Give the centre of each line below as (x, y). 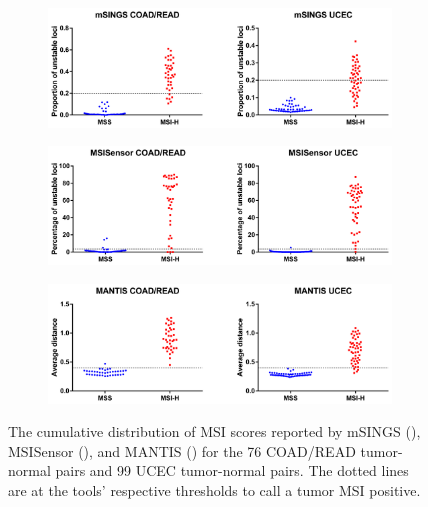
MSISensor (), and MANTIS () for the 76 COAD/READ (182, 450)
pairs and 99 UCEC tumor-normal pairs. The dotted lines (232, 470)
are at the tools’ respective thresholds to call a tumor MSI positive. (214, 490)
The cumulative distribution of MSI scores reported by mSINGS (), (214, 431)
